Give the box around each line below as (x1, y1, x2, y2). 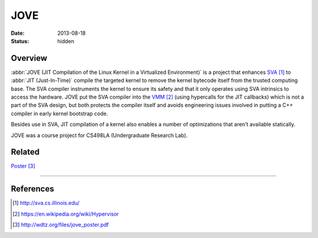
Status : (11, 37, 29, 44)
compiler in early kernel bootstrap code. (11, 110, 108, 117)
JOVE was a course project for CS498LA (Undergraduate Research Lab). (11, 132, 188, 139)
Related (11, 147, 40, 157)
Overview (11, 53, 48, 63)
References (11, 184, 54, 194)
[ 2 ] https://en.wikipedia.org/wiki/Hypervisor (12, 210, 119, 217)
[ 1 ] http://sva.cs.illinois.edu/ (12, 200, 79, 207)
